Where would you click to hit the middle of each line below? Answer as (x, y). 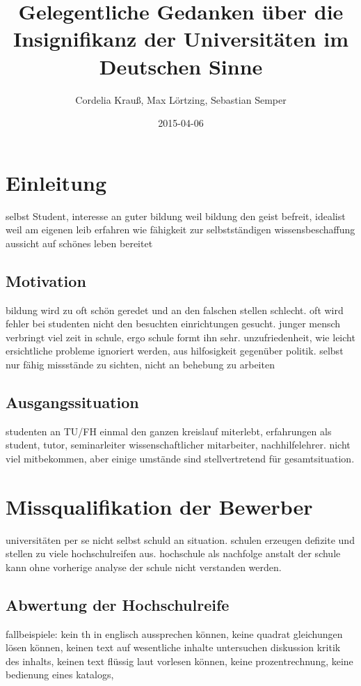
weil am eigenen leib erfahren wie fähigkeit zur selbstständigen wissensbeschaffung (180, 229)
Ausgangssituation (72, 402)
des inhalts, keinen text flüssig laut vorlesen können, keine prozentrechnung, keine (179, 661)
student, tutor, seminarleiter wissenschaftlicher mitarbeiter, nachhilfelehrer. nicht (178, 445)
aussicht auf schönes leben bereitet (79, 243)
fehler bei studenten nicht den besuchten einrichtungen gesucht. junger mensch (173, 323)
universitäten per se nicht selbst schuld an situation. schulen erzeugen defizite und (180, 539)
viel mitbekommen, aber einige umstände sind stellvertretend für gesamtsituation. (180, 458)
